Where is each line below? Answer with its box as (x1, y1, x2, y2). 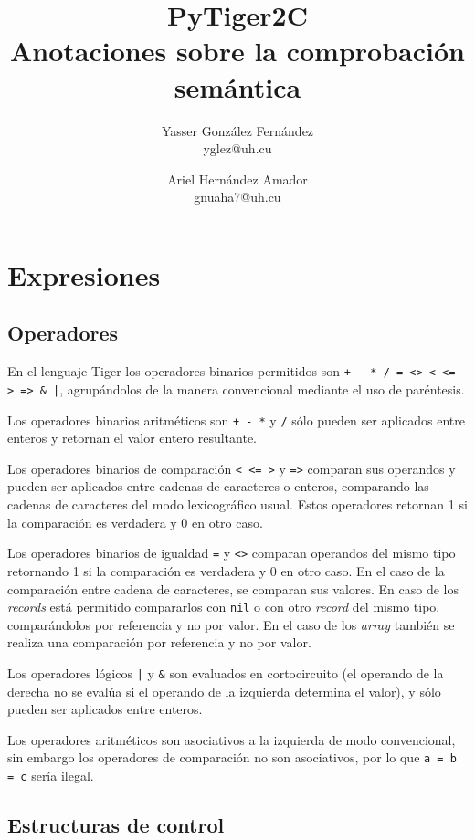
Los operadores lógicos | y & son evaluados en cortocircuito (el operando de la (7, 663, 444, 682)
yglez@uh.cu (203, 139, 272, 158)
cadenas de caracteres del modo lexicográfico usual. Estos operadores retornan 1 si (7, 495, 468, 514)
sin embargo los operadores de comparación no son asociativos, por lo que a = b (7, 748, 457, 767)
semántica (174, 68, 301, 105)
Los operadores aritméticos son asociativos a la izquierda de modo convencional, (7, 730, 456, 749)
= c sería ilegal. (7, 766, 94, 785)
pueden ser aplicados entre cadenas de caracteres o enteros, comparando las (7, 477, 429, 496)
